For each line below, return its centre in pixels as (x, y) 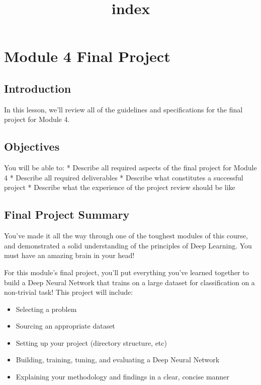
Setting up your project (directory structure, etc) (91, 342)
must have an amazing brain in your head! (69, 255)
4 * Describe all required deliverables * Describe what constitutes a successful (124, 177)
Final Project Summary (67, 214)
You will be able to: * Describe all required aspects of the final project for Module (130, 168)
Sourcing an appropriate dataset (65, 326)
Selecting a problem (46, 309)
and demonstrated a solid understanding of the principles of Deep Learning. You (128, 245)
